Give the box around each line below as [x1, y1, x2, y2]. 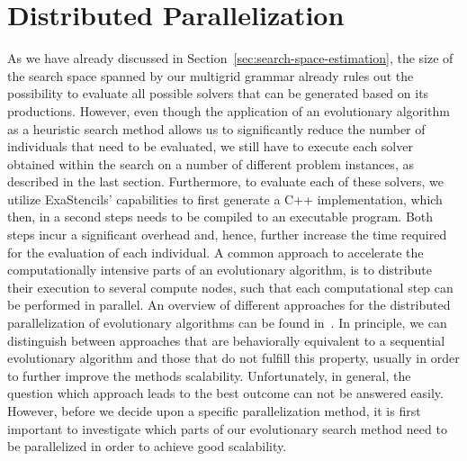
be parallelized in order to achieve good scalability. [7, 437, 287, 456]
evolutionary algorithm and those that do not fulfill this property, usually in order [7, 348, 460, 367]
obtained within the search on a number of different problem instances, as [7, 154, 414, 173]
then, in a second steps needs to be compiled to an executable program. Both [7, 207, 434, 226]
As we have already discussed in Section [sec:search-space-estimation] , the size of [7, 49, 454, 68]
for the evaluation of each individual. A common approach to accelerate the [7, 242, 424, 261]
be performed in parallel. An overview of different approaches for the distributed [7, 295, 451, 314]
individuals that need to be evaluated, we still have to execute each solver [7, 137, 413, 156]
